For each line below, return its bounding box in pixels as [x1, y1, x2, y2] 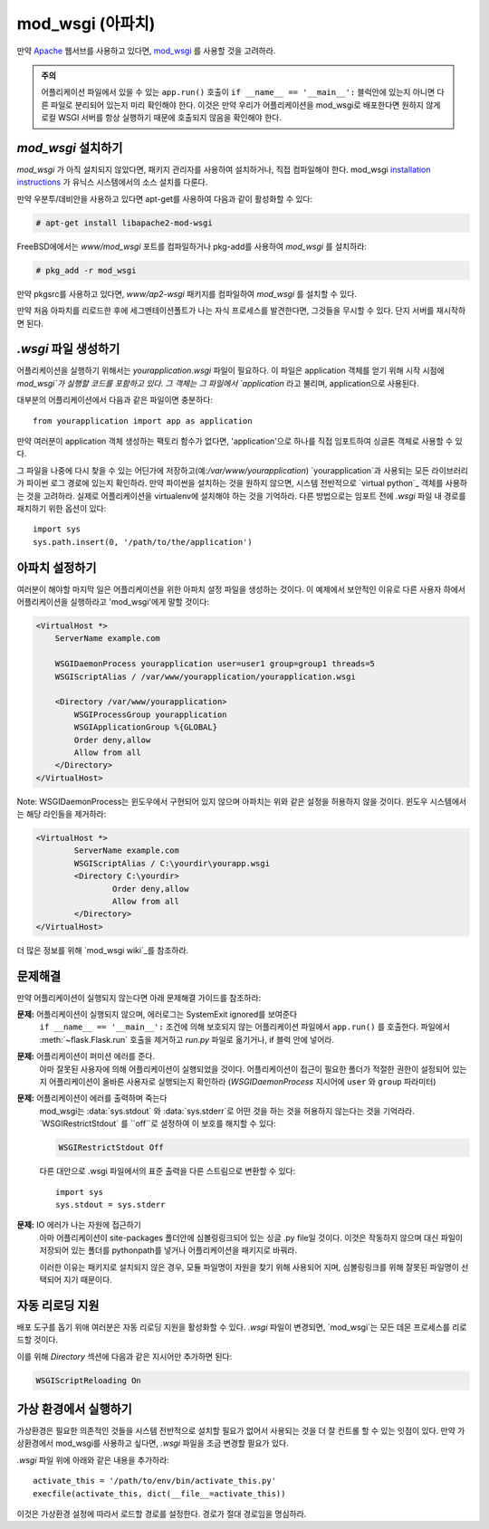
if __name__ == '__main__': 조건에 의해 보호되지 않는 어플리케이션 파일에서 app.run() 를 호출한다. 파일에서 [39, 1021, 450, 1032]
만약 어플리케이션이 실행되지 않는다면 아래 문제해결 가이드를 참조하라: [16, 992, 262, 1003]
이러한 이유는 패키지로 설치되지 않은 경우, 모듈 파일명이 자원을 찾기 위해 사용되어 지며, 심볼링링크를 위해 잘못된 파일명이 [39, 1261, 459, 1272]
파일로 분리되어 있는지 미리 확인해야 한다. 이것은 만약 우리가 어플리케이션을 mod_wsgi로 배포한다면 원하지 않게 [50, 100, 441, 110]
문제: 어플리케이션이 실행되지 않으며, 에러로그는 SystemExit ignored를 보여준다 [16, 1009, 298, 1020]
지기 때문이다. [63, 1274, 112, 1285]
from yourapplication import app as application [33, 416, 253, 425]
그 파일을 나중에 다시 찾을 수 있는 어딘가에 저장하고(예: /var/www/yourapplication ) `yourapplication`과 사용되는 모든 [16, 464, 430, 475]
